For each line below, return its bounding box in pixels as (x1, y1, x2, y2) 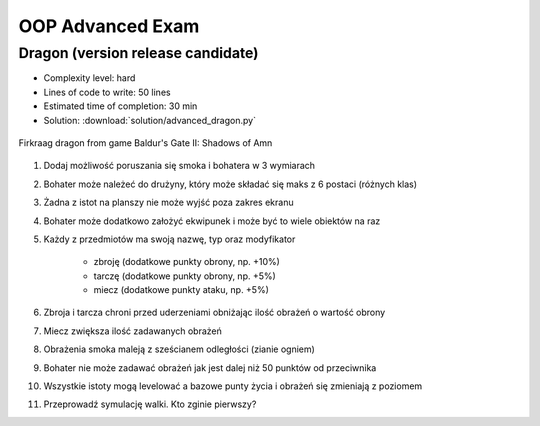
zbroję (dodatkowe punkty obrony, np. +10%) (93, 256, 280, 268)
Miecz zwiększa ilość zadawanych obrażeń (43, 325, 222, 337)
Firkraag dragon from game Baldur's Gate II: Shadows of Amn (18, 136, 273, 149)
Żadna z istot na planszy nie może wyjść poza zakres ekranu (43, 196, 294, 209)
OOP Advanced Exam (18, 15, 200, 37)
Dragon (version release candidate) (18, 44, 259, 62)
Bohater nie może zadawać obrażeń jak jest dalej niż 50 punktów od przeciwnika (43, 361, 377, 374)
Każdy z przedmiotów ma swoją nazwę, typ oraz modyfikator (43, 233, 296, 245)
